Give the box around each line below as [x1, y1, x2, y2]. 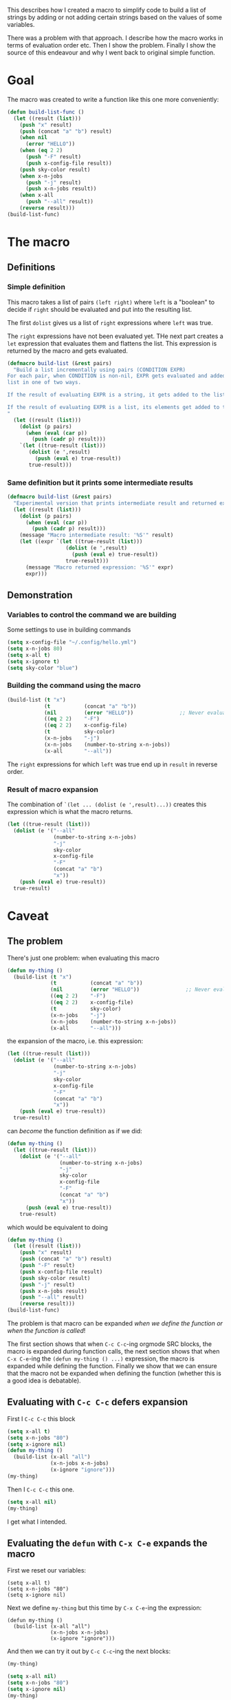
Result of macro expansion [7, 784, 98, 794]
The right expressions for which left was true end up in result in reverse [7, 760, 218, 768]
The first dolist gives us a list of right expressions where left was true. [7, 318, 213, 326]
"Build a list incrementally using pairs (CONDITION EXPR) [13, 366, 186, 373]
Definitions [7, 262, 56, 273]
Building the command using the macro [7, 681, 141, 691]
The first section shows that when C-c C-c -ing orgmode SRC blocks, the [7, 1340, 212, 1348]
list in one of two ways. [7, 379, 81, 386]
